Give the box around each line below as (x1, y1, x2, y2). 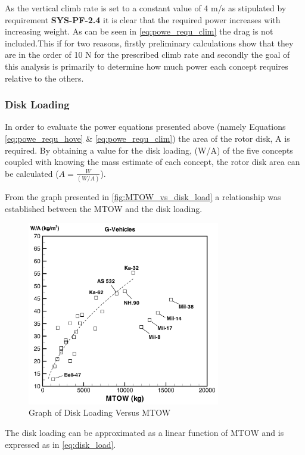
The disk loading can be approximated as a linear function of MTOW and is (5, 426, 284, 439)
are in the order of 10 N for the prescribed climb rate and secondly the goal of (5, 48, 290, 61)
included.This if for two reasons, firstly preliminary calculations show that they (5, 36, 294, 49)
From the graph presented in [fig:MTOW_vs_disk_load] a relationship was (5, 191, 281, 203)
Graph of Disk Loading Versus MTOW (29, 406, 171, 419)
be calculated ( (5, 167, 59, 179)
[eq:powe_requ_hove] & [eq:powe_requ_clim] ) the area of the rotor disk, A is (5, 132, 290, 144)
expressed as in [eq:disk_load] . (5, 438, 116, 450)
